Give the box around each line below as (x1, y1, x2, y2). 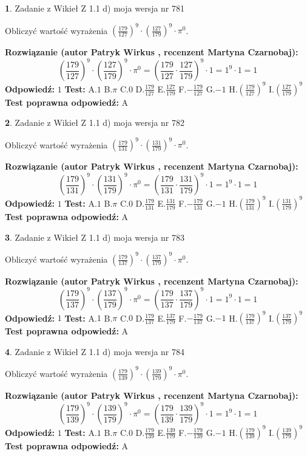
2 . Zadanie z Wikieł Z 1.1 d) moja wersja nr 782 (5, 116, 185, 129)
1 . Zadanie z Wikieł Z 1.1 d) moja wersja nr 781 (5, 2, 185, 14)
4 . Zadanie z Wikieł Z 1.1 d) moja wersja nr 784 (5, 345, 185, 358)
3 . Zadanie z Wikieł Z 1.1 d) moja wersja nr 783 (5, 230, 185, 243)
